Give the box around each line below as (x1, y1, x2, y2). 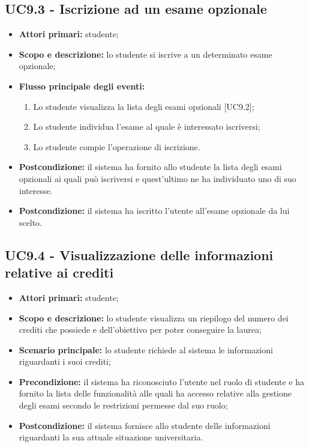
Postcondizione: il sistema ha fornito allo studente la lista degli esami (19, 160, 282, 173)
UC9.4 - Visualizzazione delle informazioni (5, 245, 274, 264)
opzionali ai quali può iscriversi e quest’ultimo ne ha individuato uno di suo (19, 172, 296, 184)
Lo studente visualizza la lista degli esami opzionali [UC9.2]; (33, 100, 254, 112)
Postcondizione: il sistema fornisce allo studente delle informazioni (19, 419, 271, 431)
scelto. (19, 216, 42, 228)
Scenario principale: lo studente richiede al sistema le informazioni (19, 343, 273, 356)
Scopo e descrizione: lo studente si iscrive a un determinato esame (19, 47, 272, 60)
